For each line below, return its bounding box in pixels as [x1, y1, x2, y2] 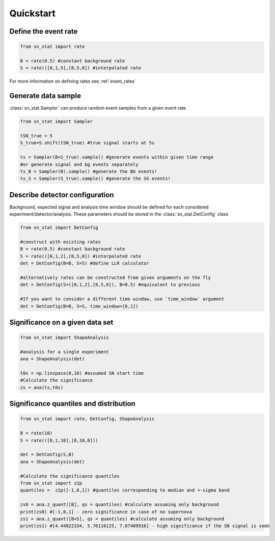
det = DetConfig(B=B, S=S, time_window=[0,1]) [20, 303, 139, 309]
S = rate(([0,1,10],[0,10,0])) [20, 437, 99, 443]
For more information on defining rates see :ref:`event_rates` [9, 78, 136, 84]
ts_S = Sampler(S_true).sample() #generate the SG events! [20, 176, 171, 182]
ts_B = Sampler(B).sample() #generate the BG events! [20, 168, 157, 174]
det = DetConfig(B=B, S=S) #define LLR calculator [20, 261, 150, 266]
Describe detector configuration [9, 190, 114, 199]
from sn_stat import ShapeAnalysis [20, 334, 109, 341]
